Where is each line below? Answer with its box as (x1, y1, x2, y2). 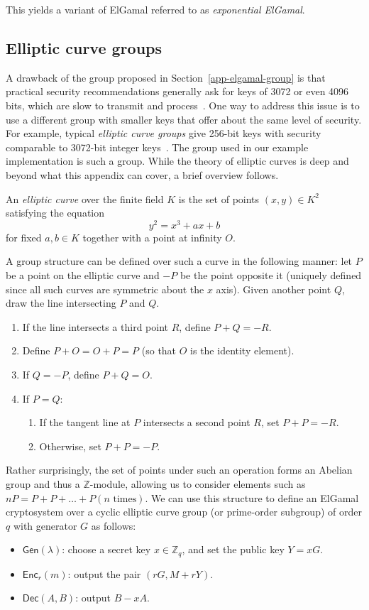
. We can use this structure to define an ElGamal (145, 490, 359, 505)
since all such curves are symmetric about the (6, 281, 204, 296)
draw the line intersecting (6, 295, 116, 310)
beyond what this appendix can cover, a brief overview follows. (6, 167, 279, 182)
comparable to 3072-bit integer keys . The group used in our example (6, 139, 309, 154)
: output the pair (67, 566, 141, 581)
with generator (13, 518, 77, 533)
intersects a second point (143, 415, 250, 430)
